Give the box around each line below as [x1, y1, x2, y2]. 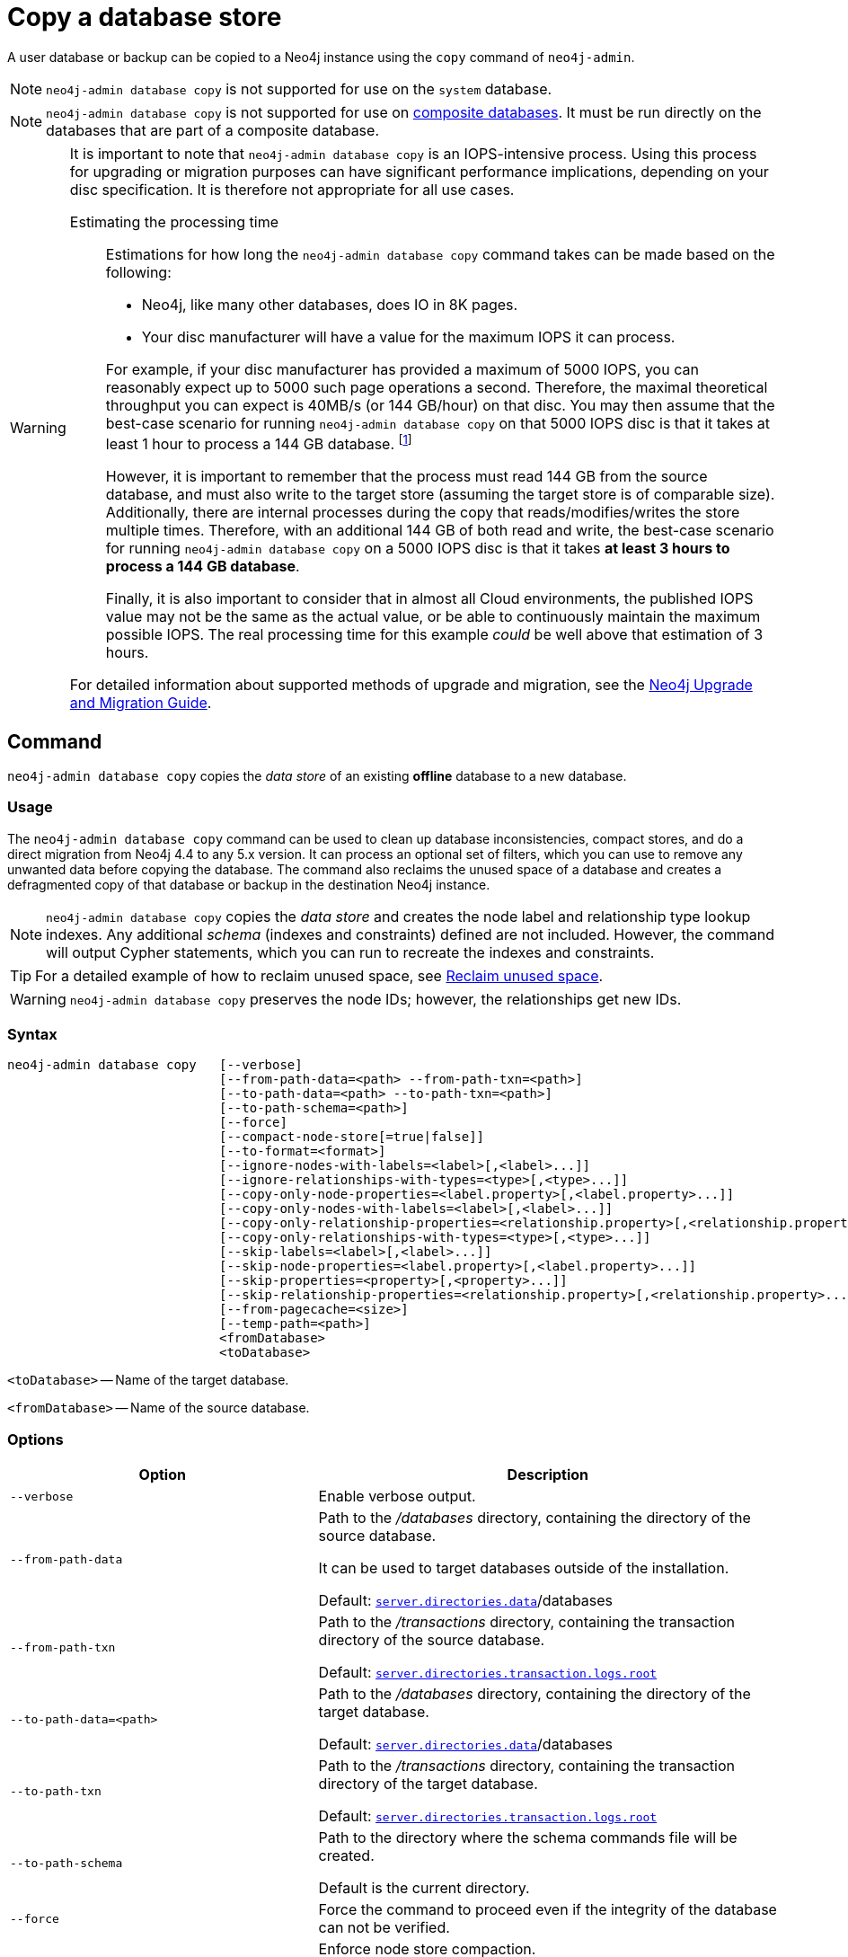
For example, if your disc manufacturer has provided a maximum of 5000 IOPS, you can [105, 359, 699, 378]
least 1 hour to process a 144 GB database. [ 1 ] [105, 431, 412, 454]
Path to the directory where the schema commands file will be [318, 1829, 738, 1847]
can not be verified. [318, 1918, 450, 1937]
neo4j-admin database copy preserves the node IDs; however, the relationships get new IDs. [69, 989, 682, 1008]
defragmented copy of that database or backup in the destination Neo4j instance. [7, 876, 490, 892]
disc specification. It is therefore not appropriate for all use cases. [69, 180, 515, 199]
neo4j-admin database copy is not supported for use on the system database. [46, 79, 552, 98]
